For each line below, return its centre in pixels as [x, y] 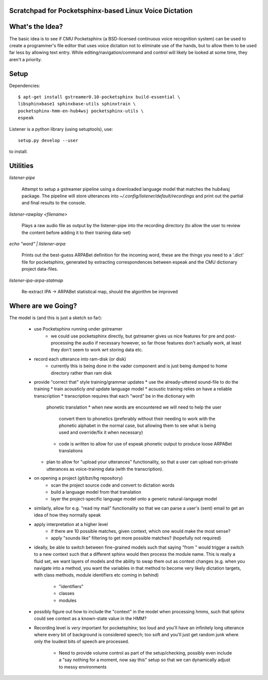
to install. [19, 152]
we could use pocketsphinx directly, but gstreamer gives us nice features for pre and [137, 336]
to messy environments [83, 667]
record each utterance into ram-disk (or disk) [80, 359]
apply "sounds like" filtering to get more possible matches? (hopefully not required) [136, 538]
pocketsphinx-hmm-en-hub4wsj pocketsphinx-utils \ [81, 111]
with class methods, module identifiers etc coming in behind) [96, 575]
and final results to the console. [54, 203]
